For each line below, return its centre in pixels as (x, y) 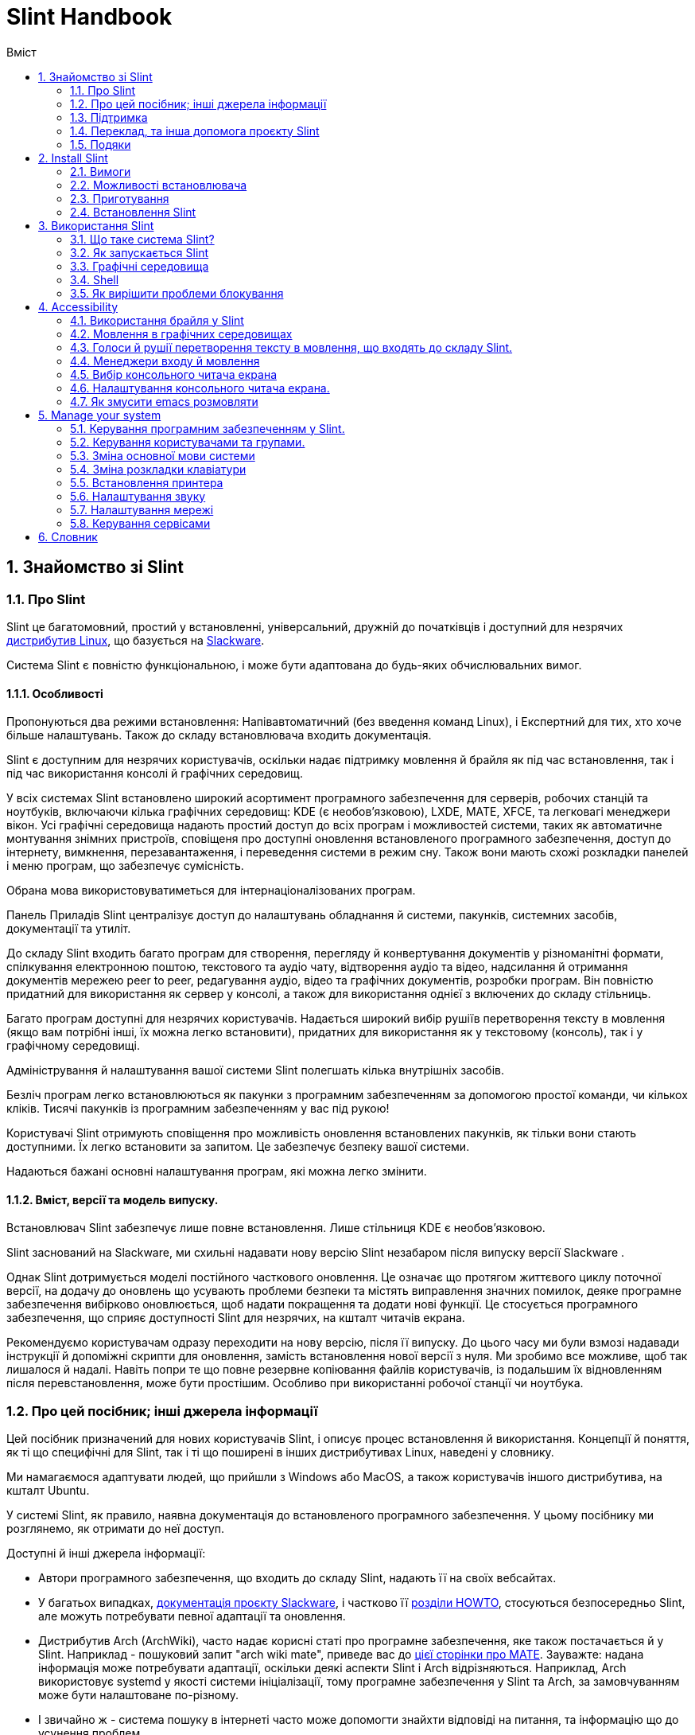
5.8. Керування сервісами (140, 523)
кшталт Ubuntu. (48, 1491)
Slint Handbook (89, 17)
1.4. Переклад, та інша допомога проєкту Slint (195, 131)
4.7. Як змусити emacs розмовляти (164, 401)
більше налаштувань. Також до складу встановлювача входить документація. (219, 735)
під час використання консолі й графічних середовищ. (155, 774)
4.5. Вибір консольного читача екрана (174, 374)
